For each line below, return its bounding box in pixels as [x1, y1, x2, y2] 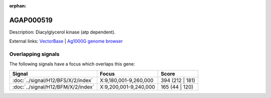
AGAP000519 [9, 15, 53, 24]
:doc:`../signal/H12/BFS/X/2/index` [12, 76, 93, 83]
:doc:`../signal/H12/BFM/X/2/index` [12, 83, 95, 90]
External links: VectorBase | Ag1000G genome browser [9, 38, 123, 44]
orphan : [9, 3, 27, 8]
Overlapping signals [9, 50, 60, 57]
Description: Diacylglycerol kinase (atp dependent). [9, 29, 115, 35]
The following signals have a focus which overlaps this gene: [9, 61, 135, 67]
